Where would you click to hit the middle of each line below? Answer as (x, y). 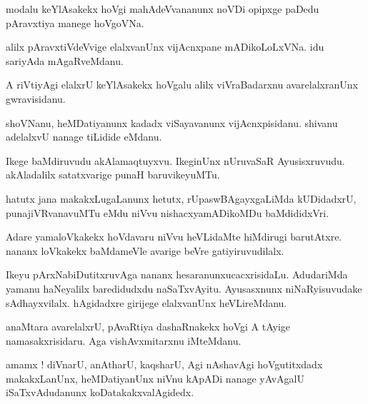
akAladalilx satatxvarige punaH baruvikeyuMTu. (113, 175)
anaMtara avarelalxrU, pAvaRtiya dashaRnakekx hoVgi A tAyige (148, 327)
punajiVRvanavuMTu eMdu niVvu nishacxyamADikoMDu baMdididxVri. (167, 212)
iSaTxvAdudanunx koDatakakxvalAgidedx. (100, 392)
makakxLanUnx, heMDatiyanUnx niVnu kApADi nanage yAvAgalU (155, 378)
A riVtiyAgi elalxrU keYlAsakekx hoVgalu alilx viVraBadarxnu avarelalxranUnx (182, 85)
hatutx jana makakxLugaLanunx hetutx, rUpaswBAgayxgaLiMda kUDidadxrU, (181, 198)
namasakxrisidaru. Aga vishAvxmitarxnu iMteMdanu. (124, 340)
